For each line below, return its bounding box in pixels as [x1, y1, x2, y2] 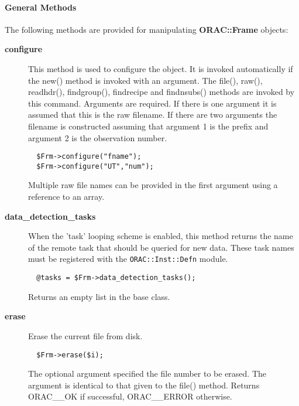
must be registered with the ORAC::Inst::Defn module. [28, 253, 228, 265]
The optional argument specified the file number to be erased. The [28, 367, 267, 380]
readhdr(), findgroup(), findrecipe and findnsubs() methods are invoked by [28, 86, 295, 98]
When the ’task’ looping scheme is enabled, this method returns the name [28, 230, 293, 242]
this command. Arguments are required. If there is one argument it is [28, 97, 277, 109]
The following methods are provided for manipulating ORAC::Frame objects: [5, 23, 288, 35]
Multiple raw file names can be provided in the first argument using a [28, 179, 278, 191]
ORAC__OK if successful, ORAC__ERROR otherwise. [28, 390, 232, 402]
